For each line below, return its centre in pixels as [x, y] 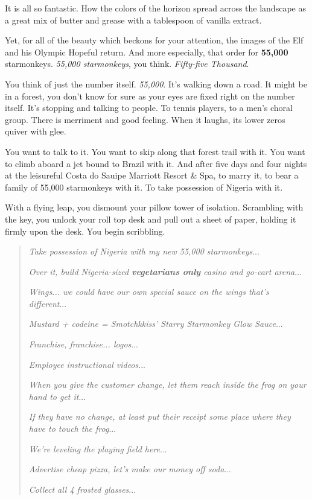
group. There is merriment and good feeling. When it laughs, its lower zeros [145, 119]
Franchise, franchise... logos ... [83, 344]
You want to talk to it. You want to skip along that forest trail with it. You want [155, 151]
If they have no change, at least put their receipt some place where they [160, 416]
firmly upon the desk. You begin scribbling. [85, 231]
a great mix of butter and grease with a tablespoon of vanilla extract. [133, 20]
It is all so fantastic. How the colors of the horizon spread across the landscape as [155, 8]
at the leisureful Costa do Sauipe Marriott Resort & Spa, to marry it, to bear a [152, 175]
